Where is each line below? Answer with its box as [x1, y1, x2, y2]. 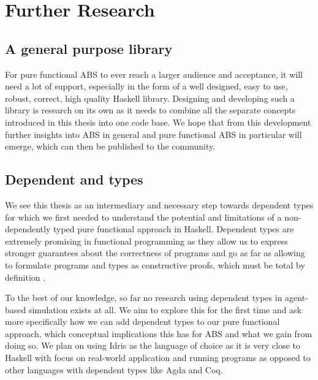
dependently [5, 222, 51, 235]
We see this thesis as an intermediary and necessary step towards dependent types [5, 198, 314, 211]
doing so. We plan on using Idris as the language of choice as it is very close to [5, 339, 301, 352]
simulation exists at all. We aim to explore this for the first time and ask [28, 303, 302, 316]
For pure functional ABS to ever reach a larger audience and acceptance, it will [5, 67, 303, 80]
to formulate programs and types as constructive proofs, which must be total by [5, 258, 305, 271]
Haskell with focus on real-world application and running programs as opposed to [5, 351, 311, 364]
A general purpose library [5, 39, 173, 58]
